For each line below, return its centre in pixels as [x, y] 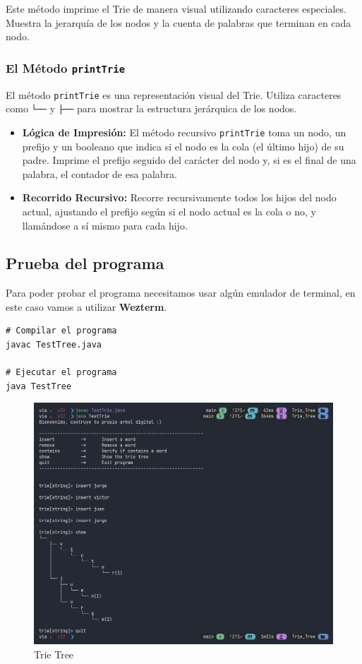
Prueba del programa [85, 263]
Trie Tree [54, 654]
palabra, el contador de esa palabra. [99, 173]
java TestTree [39, 386]
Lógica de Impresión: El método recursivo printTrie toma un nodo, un [184, 132]
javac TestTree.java [54, 345]
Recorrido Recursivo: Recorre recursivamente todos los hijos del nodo [179, 197]
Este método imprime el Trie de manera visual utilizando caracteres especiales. [176, 8]
